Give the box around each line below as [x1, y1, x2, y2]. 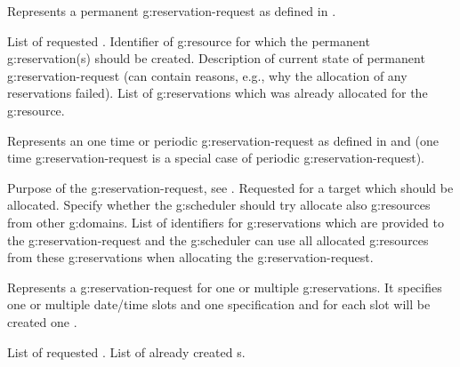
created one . [7, 312, 77, 331]
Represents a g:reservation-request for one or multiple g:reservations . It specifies [7, 277, 442, 296]
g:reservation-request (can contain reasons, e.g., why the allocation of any [7, 66, 408, 84]
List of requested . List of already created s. [7, 342, 246, 361]
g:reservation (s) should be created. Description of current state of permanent [7, 49, 425, 68]
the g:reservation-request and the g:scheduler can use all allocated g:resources [7, 230, 429, 249]
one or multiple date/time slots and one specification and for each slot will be [7, 295, 431, 314]
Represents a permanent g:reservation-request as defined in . [7, 2, 336, 20]
